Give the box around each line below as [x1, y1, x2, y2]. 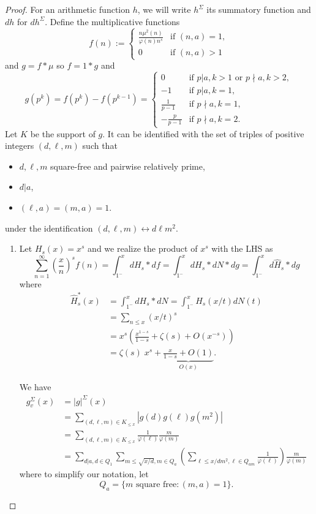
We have [19, 380, 51, 393]
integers [5, 139, 34, 152]
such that [82, 139, 118, 152]
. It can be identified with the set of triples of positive [102, 127, 304, 140]
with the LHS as [211, 242, 273, 255]
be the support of [30, 127, 96, 140]
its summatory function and [206, 3, 311, 15]
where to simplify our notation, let [19, 467, 149, 480]
